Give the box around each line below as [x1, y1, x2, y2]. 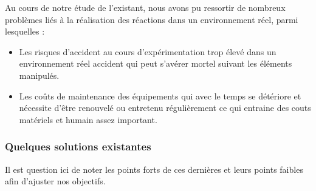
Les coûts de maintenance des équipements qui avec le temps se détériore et [19, 89, 301, 102]
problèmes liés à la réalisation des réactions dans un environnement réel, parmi [5, 13, 298, 25]
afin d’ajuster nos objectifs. [5, 175, 106, 187]
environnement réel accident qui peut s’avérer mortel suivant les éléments [19, 57, 292, 70]
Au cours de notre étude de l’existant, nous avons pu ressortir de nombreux [5, 1, 286, 13]
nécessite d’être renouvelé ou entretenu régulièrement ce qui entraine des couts [19, 101, 311, 114]
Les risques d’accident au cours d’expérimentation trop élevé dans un [19, 45, 276, 58]
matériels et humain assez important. [19, 113, 157, 126]
